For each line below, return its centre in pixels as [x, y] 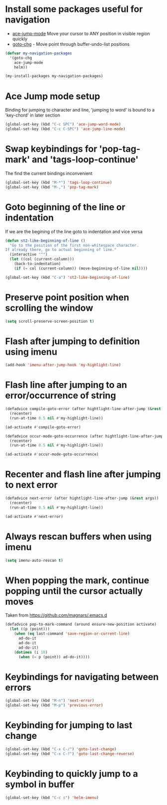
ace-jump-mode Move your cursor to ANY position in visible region [81, 33]
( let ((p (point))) [30, 629]
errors [18, 687]
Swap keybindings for [51, 149]
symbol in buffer [40, 784]
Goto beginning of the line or [65, 207]
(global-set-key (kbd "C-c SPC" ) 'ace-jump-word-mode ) [63, 125]
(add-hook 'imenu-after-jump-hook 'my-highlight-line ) [63, 365]
